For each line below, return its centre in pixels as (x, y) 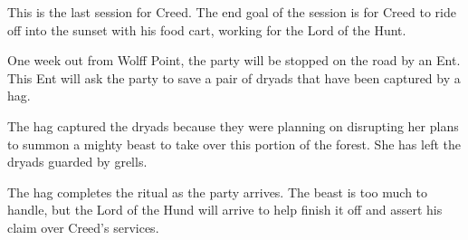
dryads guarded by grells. (77, 162)
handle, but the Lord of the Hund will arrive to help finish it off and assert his (225, 210)
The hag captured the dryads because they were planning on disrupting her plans (233, 125)
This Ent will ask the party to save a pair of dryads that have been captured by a (234, 77)
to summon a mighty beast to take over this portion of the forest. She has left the (234, 144)
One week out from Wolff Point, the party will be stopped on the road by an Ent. (234, 60)
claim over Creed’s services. (83, 227)
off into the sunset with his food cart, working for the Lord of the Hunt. (207, 29)
